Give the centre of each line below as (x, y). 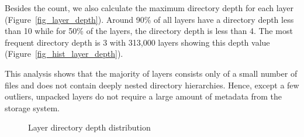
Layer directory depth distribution (89, 127)
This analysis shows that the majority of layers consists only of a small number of (151, 73)
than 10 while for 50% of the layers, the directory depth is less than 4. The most (149, 31)
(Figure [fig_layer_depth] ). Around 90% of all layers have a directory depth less (149, 19)
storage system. (32, 107)
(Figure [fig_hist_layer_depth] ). (64, 54)
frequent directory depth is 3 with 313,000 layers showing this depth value (137, 42)
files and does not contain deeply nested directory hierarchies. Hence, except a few (152, 85)
